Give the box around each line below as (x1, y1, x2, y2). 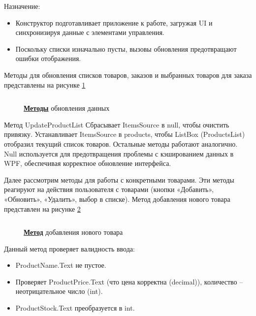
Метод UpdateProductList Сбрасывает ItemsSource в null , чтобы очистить (4, 119, 229, 129)
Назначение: (4, 1, 40, 11)
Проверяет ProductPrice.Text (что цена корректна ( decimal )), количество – (15, 276, 243, 286)
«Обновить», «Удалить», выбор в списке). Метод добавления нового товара (4, 193, 230, 204)
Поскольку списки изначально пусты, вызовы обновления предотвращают (15, 43, 237, 54)
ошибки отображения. (15, 53, 81, 63)
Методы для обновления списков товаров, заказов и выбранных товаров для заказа (4, 69, 252, 80)
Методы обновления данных (24, 103, 110, 113)
